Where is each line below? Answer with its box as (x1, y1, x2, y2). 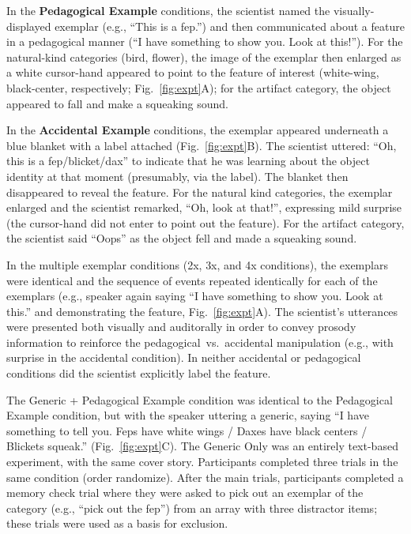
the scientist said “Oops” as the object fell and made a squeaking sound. (6, 230, 357, 246)
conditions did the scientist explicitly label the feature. (6, 365, 271, 382)
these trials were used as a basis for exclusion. (6, 515, 228, 532)
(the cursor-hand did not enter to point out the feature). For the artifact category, (6, 214, 405, 231)
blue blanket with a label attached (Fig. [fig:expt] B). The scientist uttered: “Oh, (6, 137, 397, 153)
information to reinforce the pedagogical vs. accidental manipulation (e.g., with (6, 333, 394, 350)
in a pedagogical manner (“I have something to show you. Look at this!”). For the (6, 33, 403, 50)
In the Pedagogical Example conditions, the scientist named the (6, 2, 330, 18)
